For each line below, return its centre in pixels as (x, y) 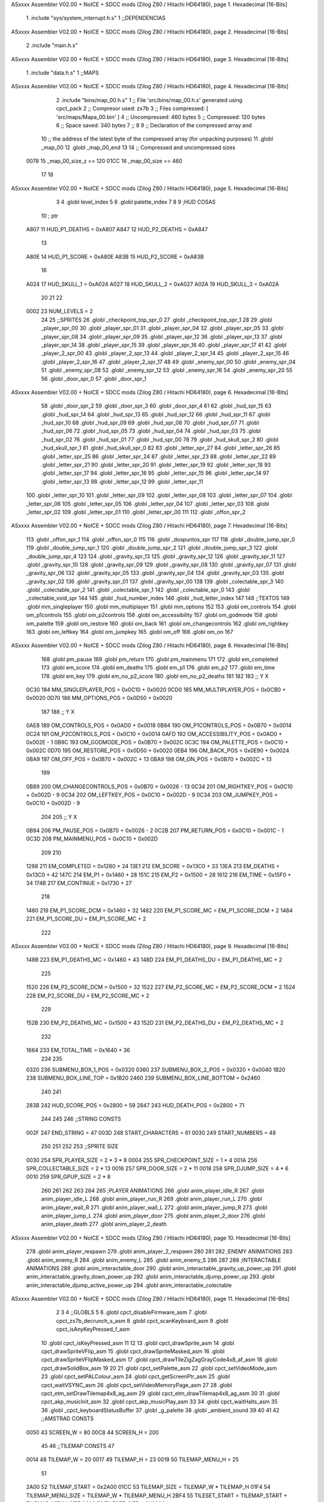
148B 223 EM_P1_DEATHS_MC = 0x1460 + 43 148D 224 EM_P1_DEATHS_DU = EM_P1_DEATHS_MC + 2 (154, 960)
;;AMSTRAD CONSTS (67, 1418)
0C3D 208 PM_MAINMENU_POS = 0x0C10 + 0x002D (92, 839)
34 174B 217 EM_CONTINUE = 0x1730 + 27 (79, 883)
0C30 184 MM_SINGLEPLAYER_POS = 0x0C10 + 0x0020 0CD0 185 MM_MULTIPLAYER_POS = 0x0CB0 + (156, 690)
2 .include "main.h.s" (52, 46)
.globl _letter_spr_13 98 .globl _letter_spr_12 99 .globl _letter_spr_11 (122, 481)
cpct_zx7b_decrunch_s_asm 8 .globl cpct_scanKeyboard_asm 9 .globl (142, 1321)
